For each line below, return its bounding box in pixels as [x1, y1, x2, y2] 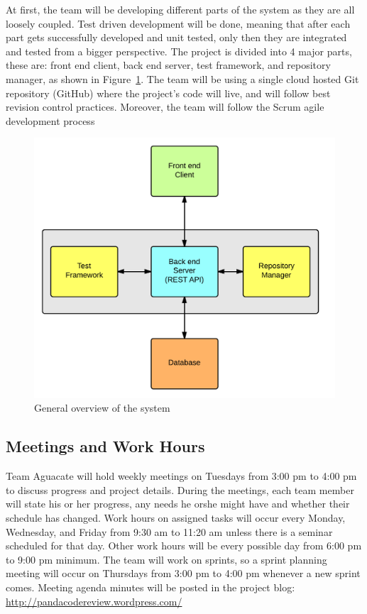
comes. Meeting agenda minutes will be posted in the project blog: [6, 579, 295, 594]
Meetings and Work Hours [6, 435, 205, 457]
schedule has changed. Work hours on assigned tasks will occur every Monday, [6, 510, 346, 525]
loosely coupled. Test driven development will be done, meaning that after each [6, 16, 351, 31]
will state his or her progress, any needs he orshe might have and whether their [6, 496, 350, 511]
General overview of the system [34, 400, 170, 415]
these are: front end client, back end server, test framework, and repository [6, 57, 331, 72]
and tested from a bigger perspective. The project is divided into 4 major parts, [6, 43, 352, 58]
